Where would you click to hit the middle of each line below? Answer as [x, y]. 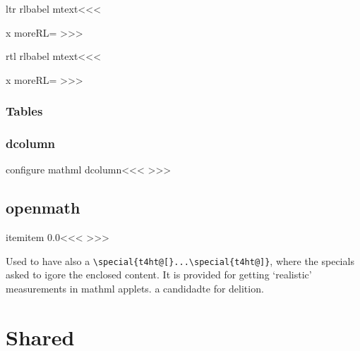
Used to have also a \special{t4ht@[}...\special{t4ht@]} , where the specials [180, 260]
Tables [24, 111]
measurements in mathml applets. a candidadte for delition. [135, 289]
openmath [43, 208]
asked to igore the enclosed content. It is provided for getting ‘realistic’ [159, 275]
